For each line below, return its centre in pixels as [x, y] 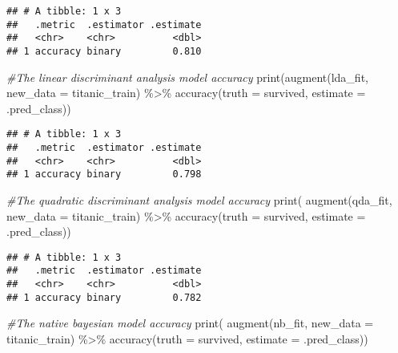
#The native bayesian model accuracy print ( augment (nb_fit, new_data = [190, 323]
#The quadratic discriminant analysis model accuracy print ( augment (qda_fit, [199, 200]
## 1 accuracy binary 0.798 [104, 174]
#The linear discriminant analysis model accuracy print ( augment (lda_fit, [187, 77]
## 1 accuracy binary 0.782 [104, 297]
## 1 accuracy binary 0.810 [104, 51]
